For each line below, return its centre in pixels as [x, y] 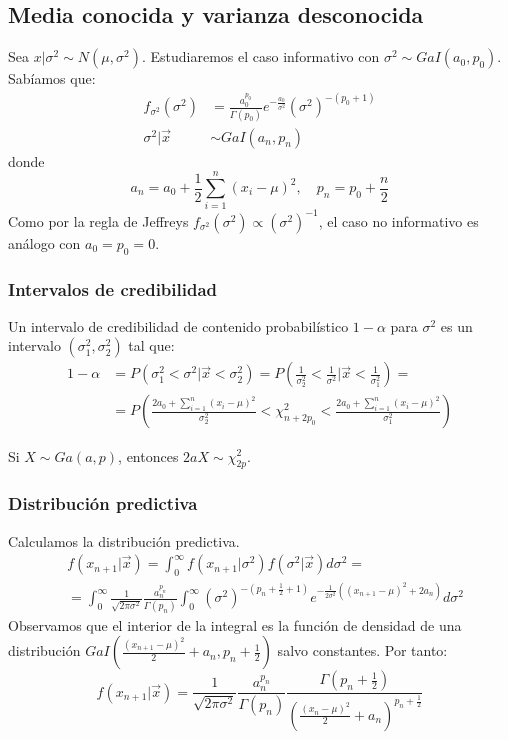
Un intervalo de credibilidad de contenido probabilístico [178, 325]
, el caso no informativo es [398, 220]
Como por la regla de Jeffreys [98, 220]
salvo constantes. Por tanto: [362, 650]
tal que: [151, 345]
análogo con [44, 242]
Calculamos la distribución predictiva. [124, 540]
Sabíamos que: [52, 78]
